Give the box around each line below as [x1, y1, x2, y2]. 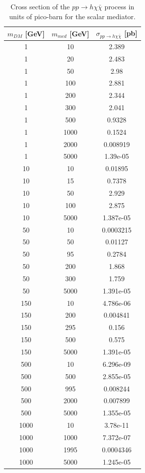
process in [104, 1, 135, 11]
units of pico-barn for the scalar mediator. [9, 11, 136, 21]
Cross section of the [10, 1, 70, 11]
